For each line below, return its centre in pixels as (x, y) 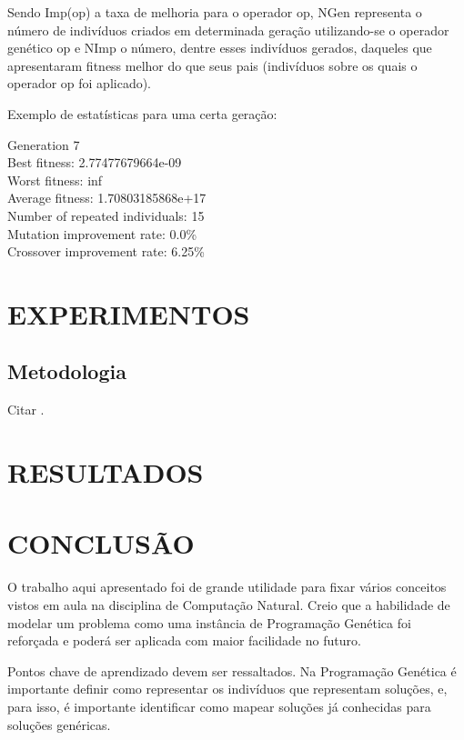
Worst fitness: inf (55, 180)
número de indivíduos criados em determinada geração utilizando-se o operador (228, 30)
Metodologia (67, 371)
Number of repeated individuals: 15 (106, 215)
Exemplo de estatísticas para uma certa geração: (142, 113)
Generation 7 (44, 144)
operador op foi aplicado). (80, 83)
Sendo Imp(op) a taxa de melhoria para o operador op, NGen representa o (215, 12)
